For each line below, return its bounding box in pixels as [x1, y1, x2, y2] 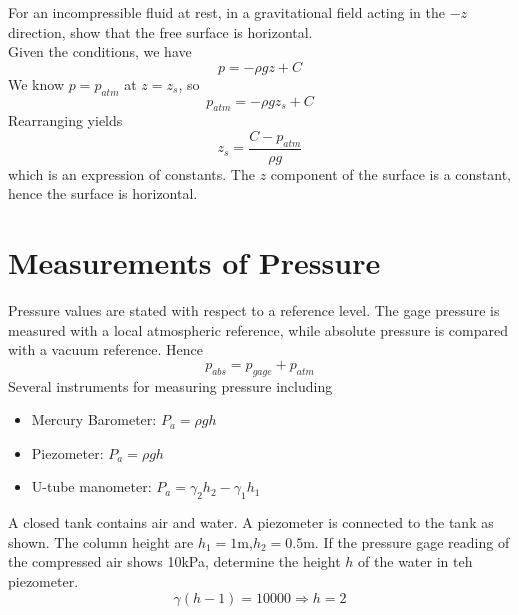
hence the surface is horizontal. [8, 183, 198, 204]
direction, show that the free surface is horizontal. [8, 21, 313, 42]
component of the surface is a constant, [270, 163, 511, 184]
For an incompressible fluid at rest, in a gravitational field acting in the [8, 2, 445, 22]
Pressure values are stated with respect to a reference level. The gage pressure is [8, 300, 500, 321]
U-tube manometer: [31, 476, 152, 497]
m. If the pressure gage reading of [303, 531, 510, 552]
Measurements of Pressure [8, 242, 381, 283]
